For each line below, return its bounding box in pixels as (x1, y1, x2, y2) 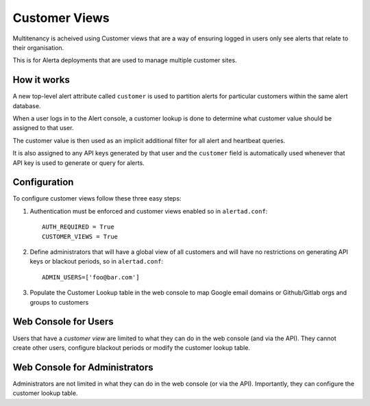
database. (12, 101, 41, 110)
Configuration (12, 177, 74, 188)
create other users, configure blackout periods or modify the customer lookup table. (12, 343, 250, 352)
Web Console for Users (12, 316, 114, 328)
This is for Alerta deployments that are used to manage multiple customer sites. (12, 56, 237, 64)
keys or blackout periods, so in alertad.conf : (29, 257, 164, 266)
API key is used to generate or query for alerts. (12, 158, 145, 167)
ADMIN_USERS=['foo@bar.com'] (42, 273, 140, 281)
